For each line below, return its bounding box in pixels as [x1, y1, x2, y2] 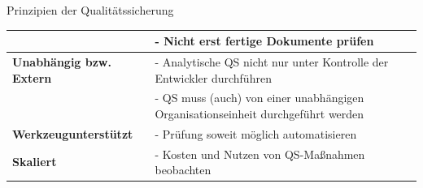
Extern [12, 69, 52, 86]
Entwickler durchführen [155, 69, 272, 86]
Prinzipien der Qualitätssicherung [7, 2, 174, 18]
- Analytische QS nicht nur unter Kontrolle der [155, 53, 389, 70]
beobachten [155, 161, 211, 178]
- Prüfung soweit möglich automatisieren [155, 125, 357, 142]
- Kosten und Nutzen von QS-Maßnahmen [155, 145, 365, 162]
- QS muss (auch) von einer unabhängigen [155, 89, 364, 106]
